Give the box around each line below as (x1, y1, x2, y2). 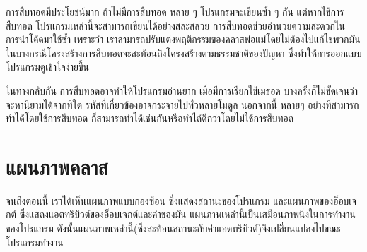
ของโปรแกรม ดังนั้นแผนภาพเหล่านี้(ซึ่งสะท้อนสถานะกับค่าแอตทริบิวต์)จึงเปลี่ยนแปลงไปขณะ (6, 221, 341, 236)
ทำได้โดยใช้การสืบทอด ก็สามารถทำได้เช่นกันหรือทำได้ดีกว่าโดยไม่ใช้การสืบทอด (6, 111, 294, 126)
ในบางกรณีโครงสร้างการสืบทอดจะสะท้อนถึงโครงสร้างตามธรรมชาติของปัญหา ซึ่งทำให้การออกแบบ (6, 45, 362, 60)
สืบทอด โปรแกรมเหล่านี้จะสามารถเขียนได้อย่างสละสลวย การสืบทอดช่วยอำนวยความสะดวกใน (6, 18, 345, 32)
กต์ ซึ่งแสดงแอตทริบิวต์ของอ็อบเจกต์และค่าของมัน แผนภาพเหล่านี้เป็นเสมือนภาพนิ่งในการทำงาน (6, 207, 356, 222)
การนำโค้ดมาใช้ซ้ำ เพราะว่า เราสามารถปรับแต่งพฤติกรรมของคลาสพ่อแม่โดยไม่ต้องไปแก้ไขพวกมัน (6, 32, 361, 47)
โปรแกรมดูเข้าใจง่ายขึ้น (6, 59, 89, 74)
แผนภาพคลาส (6, 152, 108, 181)
